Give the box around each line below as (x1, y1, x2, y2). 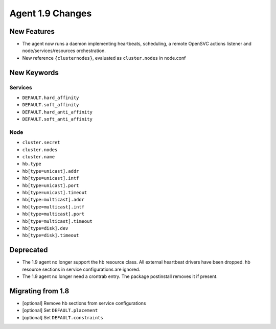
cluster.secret (22, 139, 61, 146)
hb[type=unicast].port (22, 182, 79, 189)
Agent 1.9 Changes (9, 8, 92, 19)
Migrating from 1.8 (9, 287, 70, 295)
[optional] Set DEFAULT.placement (22, 307, 98, 314)
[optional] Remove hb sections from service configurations (22, 300, 146, 306)
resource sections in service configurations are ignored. (22, 266, 141, 272)
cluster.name (22, 154, 55, 160)
